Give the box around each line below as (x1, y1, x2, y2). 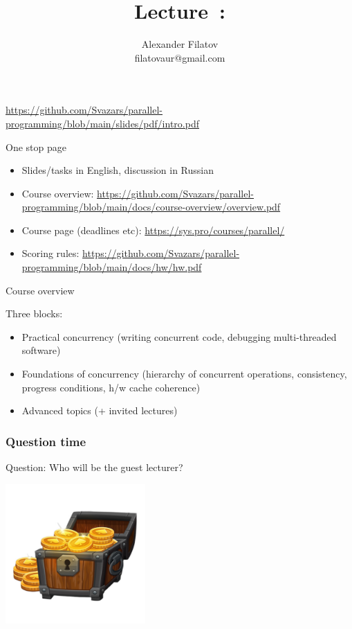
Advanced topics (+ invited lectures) (21, 403, 178, 418)
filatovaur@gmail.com (134, 50, 225, 64)
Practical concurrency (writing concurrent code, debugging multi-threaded (21, 329, 337, 344)
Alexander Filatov (141, 37, 219, 51)
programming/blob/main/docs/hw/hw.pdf (21, 260, 202, 274)
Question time (6, 432, 86, 450)
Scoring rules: (21, 246, 80, 260)
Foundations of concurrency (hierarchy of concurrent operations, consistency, (21, 366, 347, 381)
